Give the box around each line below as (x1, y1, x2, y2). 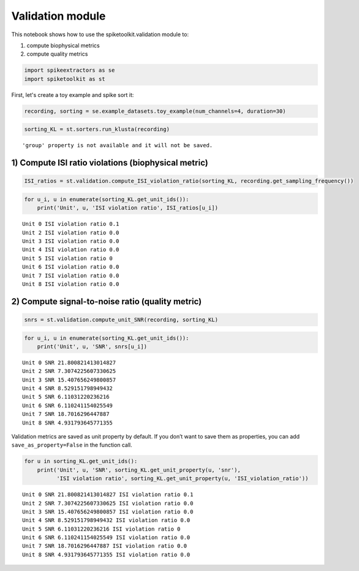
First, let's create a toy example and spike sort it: (11, 91, 134, 98)
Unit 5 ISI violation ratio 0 (22, 255, 113, 262)
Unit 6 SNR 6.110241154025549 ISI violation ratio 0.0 (22, 534, 191, 541)
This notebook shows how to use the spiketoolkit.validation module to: (11, 31, 189, 38)
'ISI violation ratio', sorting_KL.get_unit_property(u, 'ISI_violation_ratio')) (56, 475, 309, 482)
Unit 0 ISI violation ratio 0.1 (22, 221, 119, 228)
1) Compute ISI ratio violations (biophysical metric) (11, 158, 208, 168)
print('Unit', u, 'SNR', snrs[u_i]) (37, 343, 147, 350)
